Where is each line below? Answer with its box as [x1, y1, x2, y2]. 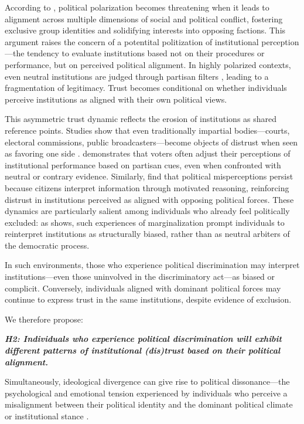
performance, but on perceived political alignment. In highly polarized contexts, [5, 58, 291, 70]
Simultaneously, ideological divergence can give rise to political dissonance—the [5, 375, 290, 388]
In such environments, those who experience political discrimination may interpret [5, 259, 300, 271]
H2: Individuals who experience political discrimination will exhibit [5, 333, 282, 345]
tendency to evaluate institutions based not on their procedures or [27, 47, 265, 59]
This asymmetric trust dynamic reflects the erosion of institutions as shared [5, 113, 277, 125]
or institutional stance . [5, 410, 89, 422]
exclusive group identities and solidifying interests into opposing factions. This [5, 24, 286, 36]
